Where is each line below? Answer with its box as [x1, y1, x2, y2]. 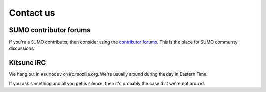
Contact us [9, 7, 55, 18]
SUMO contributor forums [9, 26, 91, 34]
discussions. [9, 46, 34, 51]
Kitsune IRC [9, 59, 46, 67]
